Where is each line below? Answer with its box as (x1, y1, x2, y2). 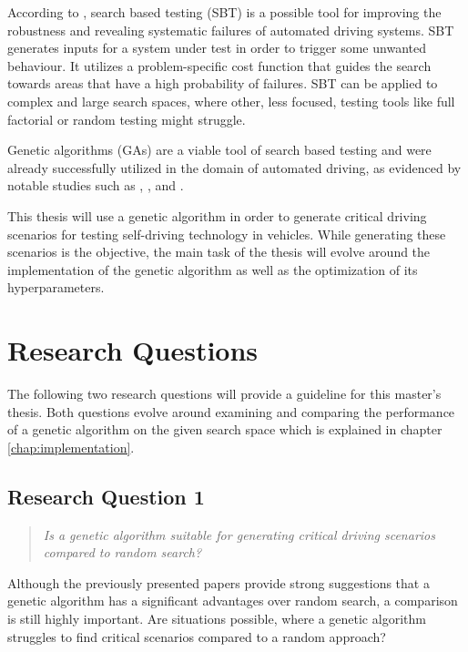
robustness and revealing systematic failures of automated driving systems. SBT (7, 20, 454, 39)
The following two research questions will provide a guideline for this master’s (7, 384, 442, 403)
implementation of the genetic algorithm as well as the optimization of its (7, 260, 418, 279)
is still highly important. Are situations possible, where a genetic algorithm (7, 608, 426, 627)
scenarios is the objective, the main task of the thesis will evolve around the (7, 242, 431, 261)
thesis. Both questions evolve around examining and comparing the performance (7, 402, 455, 421)
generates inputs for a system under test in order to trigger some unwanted (7, 38, 426, 57)
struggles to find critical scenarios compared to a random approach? (7, 627, 386, 646)
